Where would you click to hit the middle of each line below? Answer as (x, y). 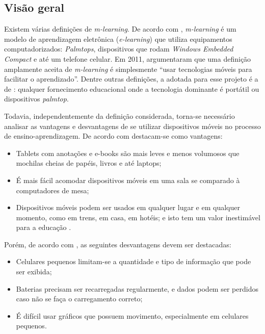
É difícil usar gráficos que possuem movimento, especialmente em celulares (132, 315)
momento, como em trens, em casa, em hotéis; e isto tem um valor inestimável (138, 217)
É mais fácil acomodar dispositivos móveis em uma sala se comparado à (128, 180)
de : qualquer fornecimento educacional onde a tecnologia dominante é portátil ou (132, 88)
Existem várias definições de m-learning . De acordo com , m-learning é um (120, 29)
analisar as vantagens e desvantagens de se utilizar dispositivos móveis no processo (132, 126)
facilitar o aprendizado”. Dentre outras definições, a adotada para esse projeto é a (131, 79)
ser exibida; (34, 272)
